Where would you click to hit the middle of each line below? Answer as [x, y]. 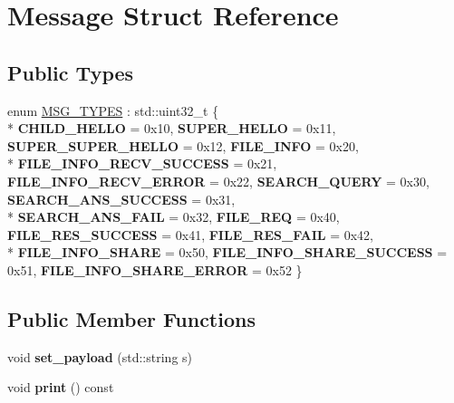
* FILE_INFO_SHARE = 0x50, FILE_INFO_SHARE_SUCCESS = [227, 252]
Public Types [71, 72]
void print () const [61, 387]
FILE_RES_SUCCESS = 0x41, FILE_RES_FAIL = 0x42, [190, 234]
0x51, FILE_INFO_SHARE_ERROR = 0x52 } [155, 269]
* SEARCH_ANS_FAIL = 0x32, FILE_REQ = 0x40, [174, 217]
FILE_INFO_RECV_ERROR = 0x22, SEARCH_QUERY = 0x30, [218, 181]
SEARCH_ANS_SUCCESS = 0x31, [121, 199]
